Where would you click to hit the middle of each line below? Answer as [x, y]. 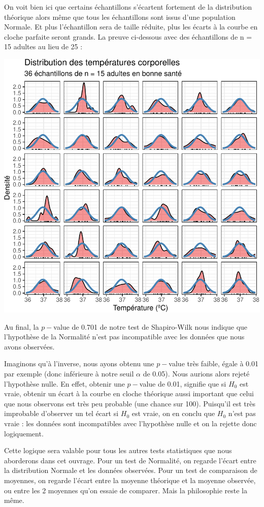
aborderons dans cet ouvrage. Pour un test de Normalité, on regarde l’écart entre [130, 460]
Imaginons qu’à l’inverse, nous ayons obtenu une [79, 363]
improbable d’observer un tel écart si [61, 413]
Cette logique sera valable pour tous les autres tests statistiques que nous [118, 450]
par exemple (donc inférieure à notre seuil [69, 373]
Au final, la [22, 326]
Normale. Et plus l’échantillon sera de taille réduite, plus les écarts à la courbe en [131, 27]
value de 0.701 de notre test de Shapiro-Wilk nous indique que [151, 326]
